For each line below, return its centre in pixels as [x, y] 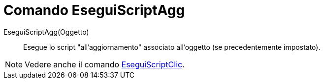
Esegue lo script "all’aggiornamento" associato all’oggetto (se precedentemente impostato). [172, 47]
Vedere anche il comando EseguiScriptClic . [105, 64]
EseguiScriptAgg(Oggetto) [46, 32]
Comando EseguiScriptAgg [94, 10]
